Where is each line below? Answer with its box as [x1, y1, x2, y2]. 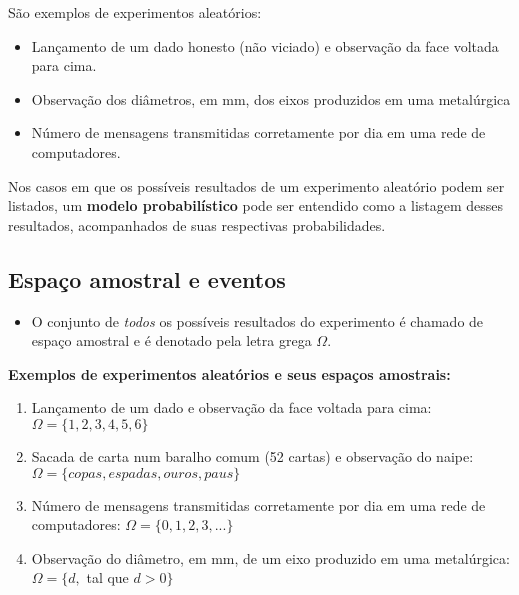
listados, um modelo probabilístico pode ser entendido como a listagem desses [8, 195, 504, 216]
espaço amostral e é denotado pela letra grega [31, 330, 312, 351]
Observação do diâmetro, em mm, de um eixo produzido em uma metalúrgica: [31, 547, 510, 568]
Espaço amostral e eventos [8, 263, 286, 294]
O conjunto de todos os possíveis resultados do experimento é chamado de [31, 310, 484, 331]
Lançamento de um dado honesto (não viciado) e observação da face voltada [31, 35, 499, 56]
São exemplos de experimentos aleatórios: [8, 2, 262, 22]
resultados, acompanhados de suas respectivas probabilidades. [8, 214, 386, 235]
